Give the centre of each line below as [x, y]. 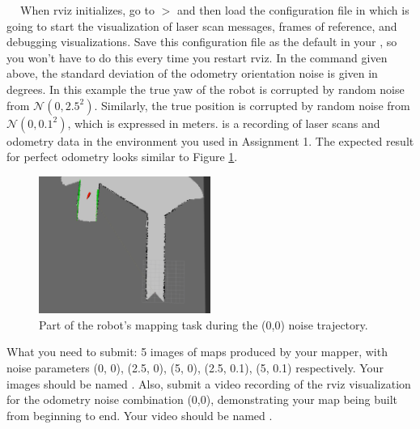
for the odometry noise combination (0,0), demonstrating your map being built [202, 399]
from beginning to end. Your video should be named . [140, 415]
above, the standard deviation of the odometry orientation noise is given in [192, 73]
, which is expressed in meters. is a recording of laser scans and [224, 123]
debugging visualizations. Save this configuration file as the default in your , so [202, 42]
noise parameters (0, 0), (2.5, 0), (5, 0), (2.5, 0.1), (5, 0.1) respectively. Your [195, 367]
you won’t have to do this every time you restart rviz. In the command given [197, 57]
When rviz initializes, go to [87, 10]
